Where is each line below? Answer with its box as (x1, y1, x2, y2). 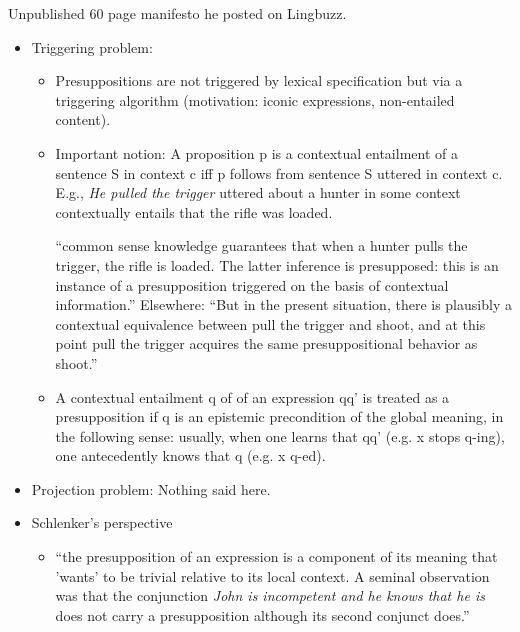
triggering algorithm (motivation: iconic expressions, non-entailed (55, 89, 455, 110)
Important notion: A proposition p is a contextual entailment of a (55, 142, 458, 163)
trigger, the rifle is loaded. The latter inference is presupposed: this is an (55, 254, 499, 275)
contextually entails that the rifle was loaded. (55, 201, 333, 222)
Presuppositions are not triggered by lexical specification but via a (55, 70, 463, 91)
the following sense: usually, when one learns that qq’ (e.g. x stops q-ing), (55, 425, 505, 446)
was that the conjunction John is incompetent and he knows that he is (55, 585, 485, 606)
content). (55, 109, 111, 130)
